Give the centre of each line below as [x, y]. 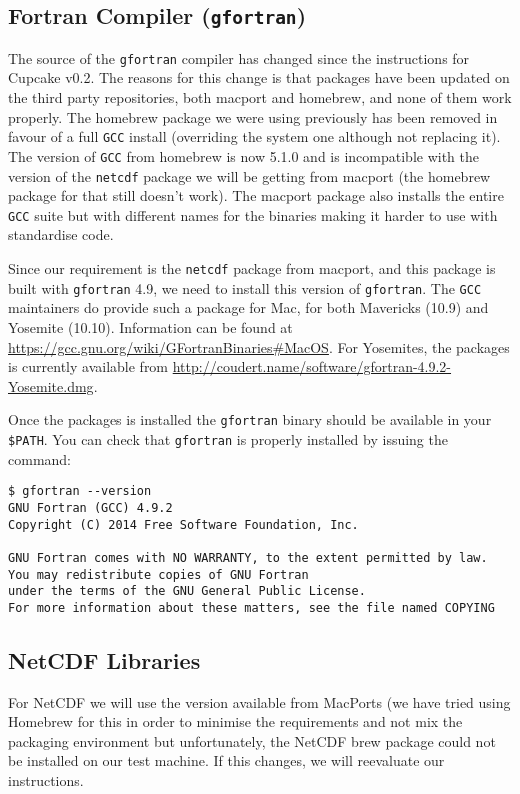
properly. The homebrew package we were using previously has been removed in [253, 116]
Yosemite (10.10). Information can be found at [150, 326]
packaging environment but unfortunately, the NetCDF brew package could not [252, 740]
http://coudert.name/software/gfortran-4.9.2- [312, 366]
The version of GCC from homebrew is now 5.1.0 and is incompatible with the [243, 155]
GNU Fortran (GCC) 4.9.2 [90, 507]
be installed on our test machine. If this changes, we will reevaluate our [226, 760]
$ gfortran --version [80, 491]
